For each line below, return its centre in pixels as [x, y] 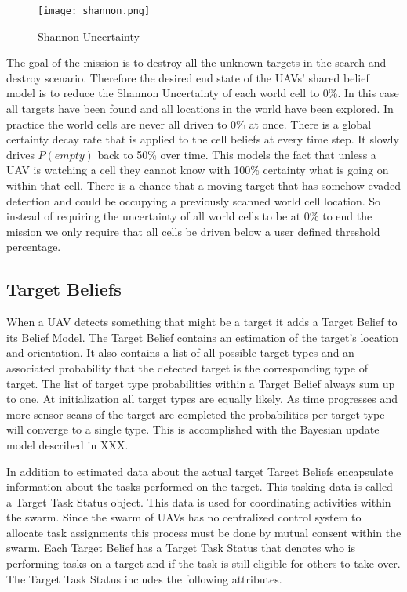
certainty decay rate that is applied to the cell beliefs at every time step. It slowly [203, 139]
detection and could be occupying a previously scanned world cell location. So [194, 200]
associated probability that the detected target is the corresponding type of [187, 367]
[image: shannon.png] [94, 11]
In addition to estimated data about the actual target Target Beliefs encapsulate [200, 471]
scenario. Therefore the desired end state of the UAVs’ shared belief [207, 77]
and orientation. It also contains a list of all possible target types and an [180, 352]
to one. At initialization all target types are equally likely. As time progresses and [202, 399]
